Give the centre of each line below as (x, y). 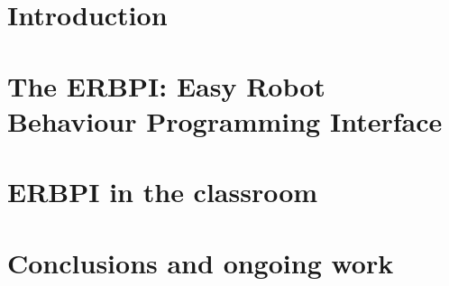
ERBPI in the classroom (163, 192)
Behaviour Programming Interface (225, 120)
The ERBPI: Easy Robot (166, 85)
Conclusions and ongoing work (201, 262)
